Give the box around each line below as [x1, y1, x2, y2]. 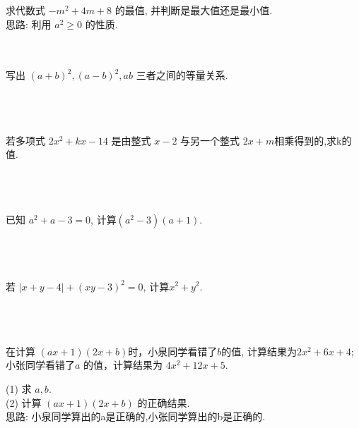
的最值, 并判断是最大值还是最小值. [114, 3, 273, 17]
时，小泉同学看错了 [128, 343, 218, 358]
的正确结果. [137, 395, 190, 410]
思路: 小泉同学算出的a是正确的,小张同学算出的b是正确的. [6, 409, 266, 424]
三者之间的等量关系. [136, 68, 228, 82]
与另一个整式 [180, 133, 240, 147]
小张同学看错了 [6, 357, 75, 372]
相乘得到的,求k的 [274, 133, 352, 147]
